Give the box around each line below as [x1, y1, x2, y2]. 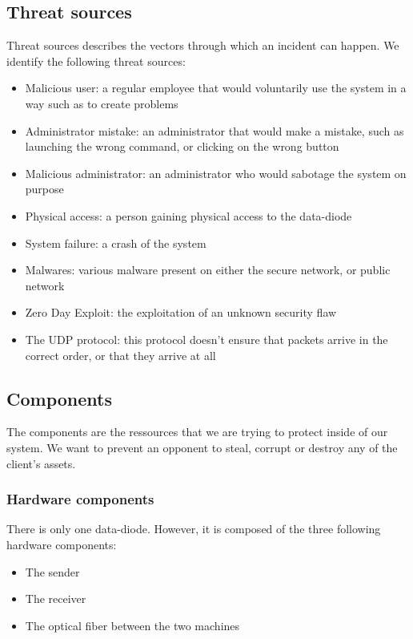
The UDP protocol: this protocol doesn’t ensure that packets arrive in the [25, 330, 388, 347]
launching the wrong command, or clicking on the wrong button [25, 138, 339, 155]
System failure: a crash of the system [25, 234, 206, 251]
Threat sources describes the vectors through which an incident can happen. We [6, 37, 399, 54]
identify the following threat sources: [6, 52, 186, 69]
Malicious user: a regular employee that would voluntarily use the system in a [25, 79, 407, 96]
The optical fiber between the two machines [25, 617, 240, 633]
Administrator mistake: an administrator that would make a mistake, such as [25, 122, 404, 139]
